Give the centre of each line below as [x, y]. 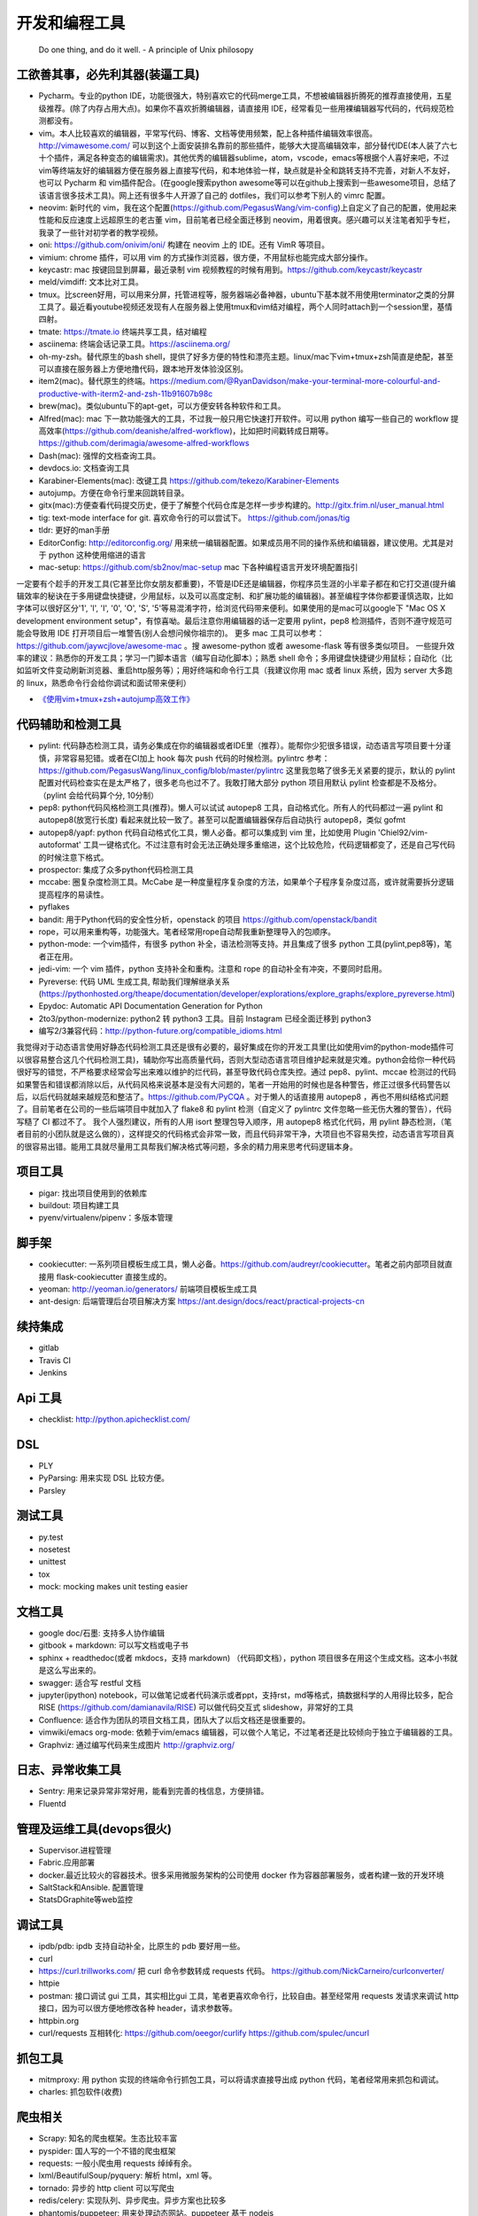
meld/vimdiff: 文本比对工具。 [91, 282]
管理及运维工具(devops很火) [94, 1829]
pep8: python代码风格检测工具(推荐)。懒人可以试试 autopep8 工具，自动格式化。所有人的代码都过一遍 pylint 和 [241, 808]
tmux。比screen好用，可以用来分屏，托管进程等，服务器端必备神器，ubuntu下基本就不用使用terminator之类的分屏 [247, 294]
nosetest [54, 1549]
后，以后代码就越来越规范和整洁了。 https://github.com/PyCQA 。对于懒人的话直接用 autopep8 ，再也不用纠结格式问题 [232, 1097]
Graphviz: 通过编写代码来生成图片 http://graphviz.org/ [136, 1744]
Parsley [52, 1490]
